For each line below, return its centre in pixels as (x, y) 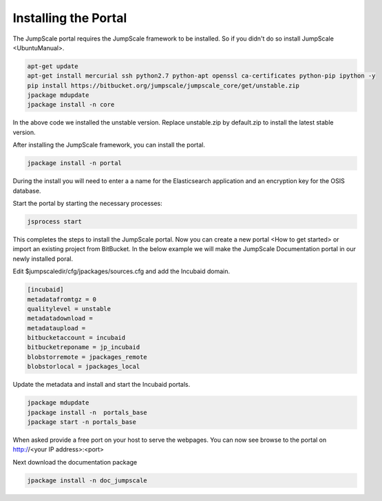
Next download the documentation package (75, 462)
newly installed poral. (43, 259)
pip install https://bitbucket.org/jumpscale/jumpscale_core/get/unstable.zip (163, 85)
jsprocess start (55, 221)
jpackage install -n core (71, 105)
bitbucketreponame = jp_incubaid (84, 347)
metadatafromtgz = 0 (62, 299)
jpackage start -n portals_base (82, 422)
